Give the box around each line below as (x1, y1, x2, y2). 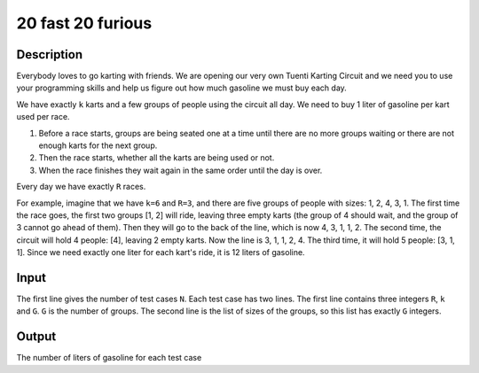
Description (16, 47, 83, 62)
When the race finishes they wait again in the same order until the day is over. (38, 165, 323, 175)
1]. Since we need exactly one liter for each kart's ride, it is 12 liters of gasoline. (16, 247, 305, 258)
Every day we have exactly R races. (16, 182, 146, 192)
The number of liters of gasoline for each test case (16, 353, 202, 363)
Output (16, 329, 57, 345)
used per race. (16, 112, 70, 122)
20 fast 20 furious (16, 13, 153, 33)
